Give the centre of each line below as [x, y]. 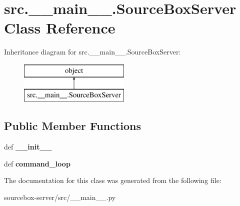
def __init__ [28, 147]
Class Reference [60, 28]
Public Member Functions [72, 126]
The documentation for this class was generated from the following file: [113, 180]
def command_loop [37, 163]
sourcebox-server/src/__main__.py [60, 197]
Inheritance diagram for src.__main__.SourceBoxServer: [92, 52]
